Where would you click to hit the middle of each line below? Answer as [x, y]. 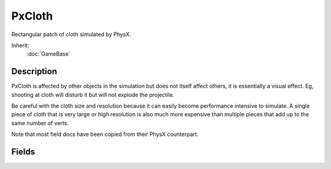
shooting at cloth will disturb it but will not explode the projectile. [93, 94]
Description [34, 71]
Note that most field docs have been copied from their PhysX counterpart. [105, 134]
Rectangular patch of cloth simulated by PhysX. [71, 34]
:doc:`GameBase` [48, 54]
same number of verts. [40, 123]
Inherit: [20, 45]
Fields [23, 152]
